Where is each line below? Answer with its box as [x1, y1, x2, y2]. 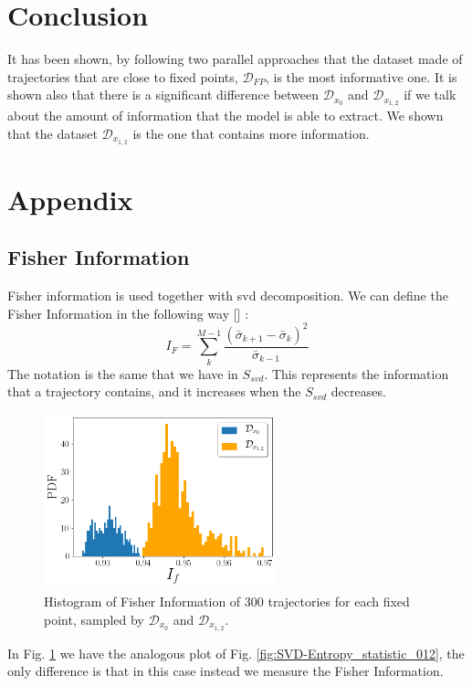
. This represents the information [264, 364, 449, 383]
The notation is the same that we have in [7, 364, 238, 383]
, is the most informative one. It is [265, 67, 457, 86]
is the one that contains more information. [132, 123, 370, 142]
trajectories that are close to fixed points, [7, 67, 238, 86]
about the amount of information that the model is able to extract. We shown [7, 106, 444, 125]
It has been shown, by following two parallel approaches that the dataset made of [7, 49, 463, 69]
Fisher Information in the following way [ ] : [7, 303, 249, 322]
